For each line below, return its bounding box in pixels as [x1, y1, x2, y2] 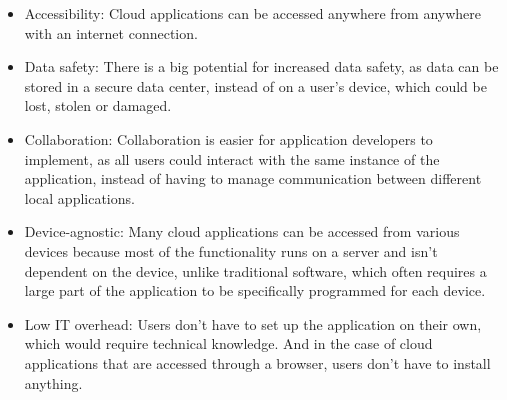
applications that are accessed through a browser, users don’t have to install [24, 352, 491, 373]
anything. [24, 372, 83, 393]
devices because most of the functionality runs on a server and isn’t [24, 240, 438, 261]
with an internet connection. [24, 22, 198, 43]
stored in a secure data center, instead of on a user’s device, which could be [24, 75, 487, 96]
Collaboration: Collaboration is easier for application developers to [24, 128, 433, 149]
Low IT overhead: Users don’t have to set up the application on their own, [24, 313, 482, 334]
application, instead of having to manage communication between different [24, 168, 482, 189]
